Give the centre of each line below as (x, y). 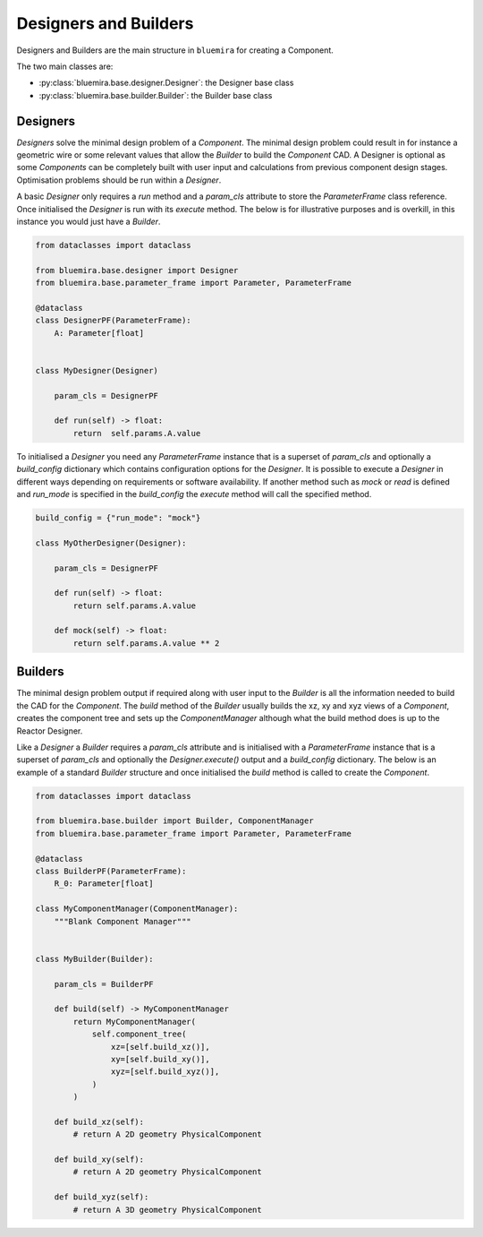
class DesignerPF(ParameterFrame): (113, 321)
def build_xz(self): (99, 1121)
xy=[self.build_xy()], (160, 1059)
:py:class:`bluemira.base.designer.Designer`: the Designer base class (166, 83)
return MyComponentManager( (135, 1022)
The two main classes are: (65, 66)
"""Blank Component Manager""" (123, 921)
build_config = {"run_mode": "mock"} (118, 518)
